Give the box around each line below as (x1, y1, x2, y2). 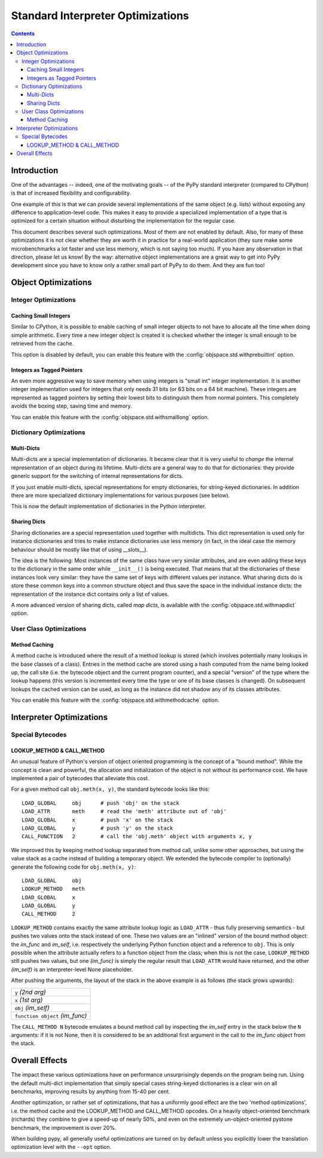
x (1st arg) (14, 996, 43, 1004)
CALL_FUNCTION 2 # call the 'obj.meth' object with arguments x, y (22, 833, 252, 840)
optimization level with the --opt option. (11, 1144, 112, 1151)
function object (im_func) (14, 1011, 87, 1020)
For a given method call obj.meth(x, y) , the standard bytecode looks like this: (11, 786, 210, 793)
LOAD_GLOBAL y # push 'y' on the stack (22, 824, 173, 832)
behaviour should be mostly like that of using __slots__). (11, 545, 148, 553)
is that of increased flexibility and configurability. (11, 189, 132, 197)
